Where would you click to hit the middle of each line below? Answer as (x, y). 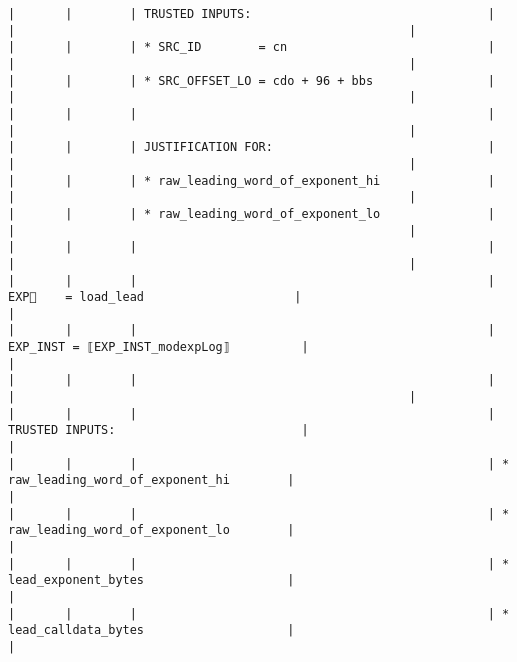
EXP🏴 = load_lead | (155, 297)
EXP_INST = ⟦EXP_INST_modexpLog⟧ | (158, 347)
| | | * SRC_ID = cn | (251, 47)
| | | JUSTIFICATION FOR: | (251, 147)
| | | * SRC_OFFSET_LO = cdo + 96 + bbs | (251, 80)
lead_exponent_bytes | (151, 580)
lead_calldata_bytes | (151, 630)
